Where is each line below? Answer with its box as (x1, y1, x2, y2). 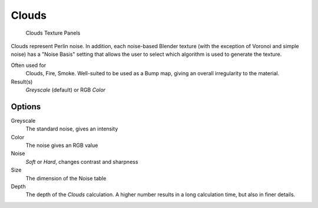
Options (11, 102, 41, 112)
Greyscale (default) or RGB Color (25, 86, 106, 93)
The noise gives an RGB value (25, 142, 98, 149)
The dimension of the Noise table (25, 175, 107, 182)
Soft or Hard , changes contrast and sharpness (25, 158, 138, 165)
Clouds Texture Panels (25, 29, 81, 36)
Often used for (11, 62, 47, 69)
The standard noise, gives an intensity (25, 125, 118, 132)
